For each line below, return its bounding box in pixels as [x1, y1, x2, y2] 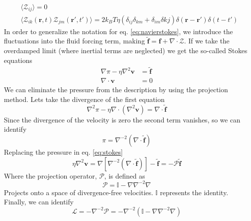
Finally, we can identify [4, 197, 74, 207]
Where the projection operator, [4, 170, 97, 181]
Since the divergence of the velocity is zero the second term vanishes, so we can [4, 114, 240, 124]
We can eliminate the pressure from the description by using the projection [4, 84, 228, 95]
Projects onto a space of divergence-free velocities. [4, 187, 154, 197]
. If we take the [184, 36, 230, 46]
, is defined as [104, 170, 145, 181]
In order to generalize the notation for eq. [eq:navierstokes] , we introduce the [4, 26, 233, 36]
